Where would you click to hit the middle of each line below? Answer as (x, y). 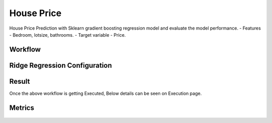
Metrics (22, 108)
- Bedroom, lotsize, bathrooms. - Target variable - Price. (67, 35)
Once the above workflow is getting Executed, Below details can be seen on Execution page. (106, 93)
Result (20, 81)
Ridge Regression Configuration (61, 65)
